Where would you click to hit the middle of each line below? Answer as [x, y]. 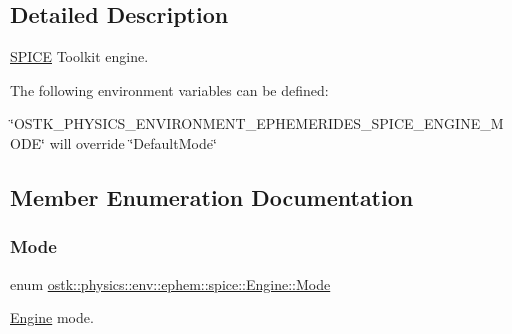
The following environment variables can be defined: [169, 89]
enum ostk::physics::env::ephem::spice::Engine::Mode [170, 283]
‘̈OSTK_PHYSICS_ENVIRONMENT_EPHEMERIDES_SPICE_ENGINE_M [257, 123]
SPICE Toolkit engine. [79, 56]
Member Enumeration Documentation [212, 196]
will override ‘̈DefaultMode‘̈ [133, 142]
